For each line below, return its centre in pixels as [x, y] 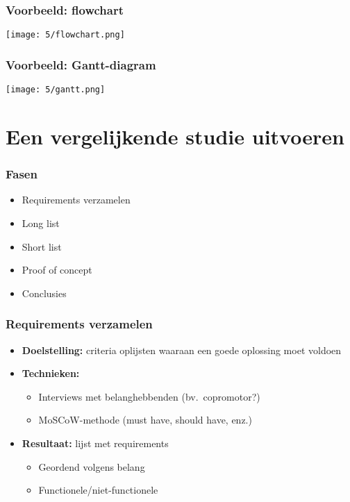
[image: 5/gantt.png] [56, 90]
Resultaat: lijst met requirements [95, 443]
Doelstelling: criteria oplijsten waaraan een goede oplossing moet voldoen [182, 350]
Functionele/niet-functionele [98, 490]
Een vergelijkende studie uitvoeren [175, 136]
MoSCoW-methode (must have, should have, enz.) [145, 420]
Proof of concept [57, 270]
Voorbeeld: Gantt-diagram [81, 64]
